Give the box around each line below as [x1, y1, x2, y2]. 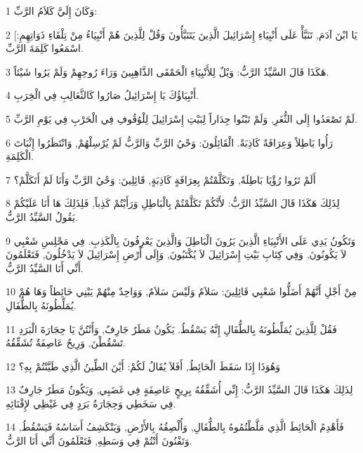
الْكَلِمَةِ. [6, 149, 34, 163]
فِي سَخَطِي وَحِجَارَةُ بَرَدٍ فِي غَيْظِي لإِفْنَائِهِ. [6, 395, 176, 410]
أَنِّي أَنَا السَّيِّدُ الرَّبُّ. [6, 260, 84, 275]
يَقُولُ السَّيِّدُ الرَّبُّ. [6, 209, 78, 224]
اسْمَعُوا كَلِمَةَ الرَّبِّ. [6, 41, 84, 55]
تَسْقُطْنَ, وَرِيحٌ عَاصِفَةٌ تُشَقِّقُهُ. [6, 335, 126, 350]
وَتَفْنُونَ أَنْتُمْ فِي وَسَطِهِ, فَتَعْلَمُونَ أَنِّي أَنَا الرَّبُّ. [6, 433, 192, 448]
